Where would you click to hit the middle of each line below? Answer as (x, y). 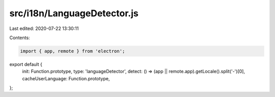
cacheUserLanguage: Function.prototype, (66, 78)
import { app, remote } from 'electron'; (73, 51)
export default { (26, 64)
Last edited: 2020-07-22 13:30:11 (44, 28)
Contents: (20, 38)
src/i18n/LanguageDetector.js (74, 13)
